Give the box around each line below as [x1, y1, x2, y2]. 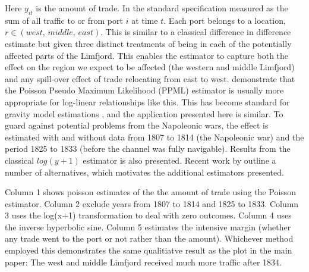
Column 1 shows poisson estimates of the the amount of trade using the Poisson [5, 186, 297, 198]
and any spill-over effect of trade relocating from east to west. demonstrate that [5, 72, 295, 85]
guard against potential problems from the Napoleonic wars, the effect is [5, 119, 269, 132]
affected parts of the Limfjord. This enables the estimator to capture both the [5, 49, 289, 61]
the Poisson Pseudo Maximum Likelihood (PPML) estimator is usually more [5, 84, 284, 96]
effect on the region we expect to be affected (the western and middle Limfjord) [5, 61, 295, 73]
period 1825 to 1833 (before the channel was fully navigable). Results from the [5, 142, 291, 155]
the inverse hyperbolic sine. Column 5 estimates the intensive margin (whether [5, 220, 291, 233]
